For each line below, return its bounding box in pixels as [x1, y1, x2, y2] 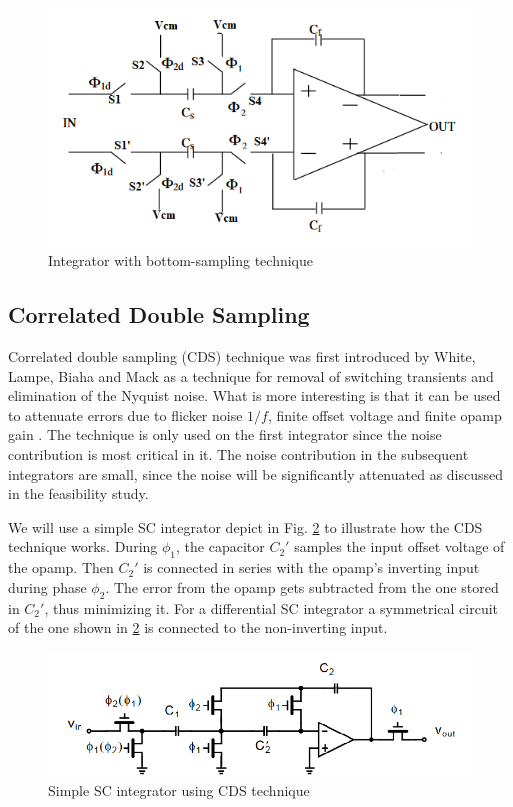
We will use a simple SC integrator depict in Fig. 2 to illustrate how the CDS [8, 516, 483, 537]
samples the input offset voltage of [294, 536, 505, 557]
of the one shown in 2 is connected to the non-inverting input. [8, 617, 388, 638]
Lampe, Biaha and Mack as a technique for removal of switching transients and [8, 365, 494, 386]
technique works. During [8, 536, 158, 557]
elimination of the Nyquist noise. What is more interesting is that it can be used [8, 385, 501, 406]
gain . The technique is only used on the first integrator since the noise [8, 424, 442, 445]
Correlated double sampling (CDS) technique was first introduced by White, [8, 346, 476, 367]
